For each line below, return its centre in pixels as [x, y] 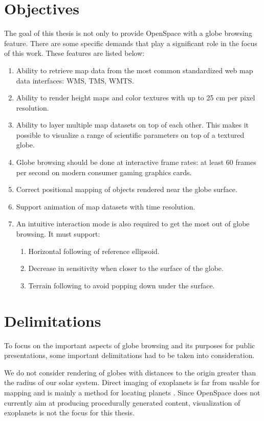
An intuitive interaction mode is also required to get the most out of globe [133, 224]
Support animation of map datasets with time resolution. [106, 206]
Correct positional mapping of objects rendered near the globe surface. [127, 189]
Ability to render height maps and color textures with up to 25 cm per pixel [136, 98]
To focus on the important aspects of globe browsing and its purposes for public [130, 345]
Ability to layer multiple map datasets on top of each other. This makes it [132, 125]
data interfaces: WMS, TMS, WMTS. [75, 80]
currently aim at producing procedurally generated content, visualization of [122, 402]
